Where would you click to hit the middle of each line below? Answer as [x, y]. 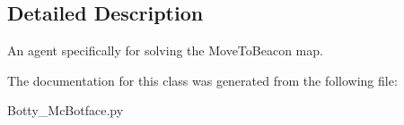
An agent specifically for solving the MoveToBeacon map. [165, 50]
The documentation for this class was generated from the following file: [202, 80]
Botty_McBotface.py [66, 110]
